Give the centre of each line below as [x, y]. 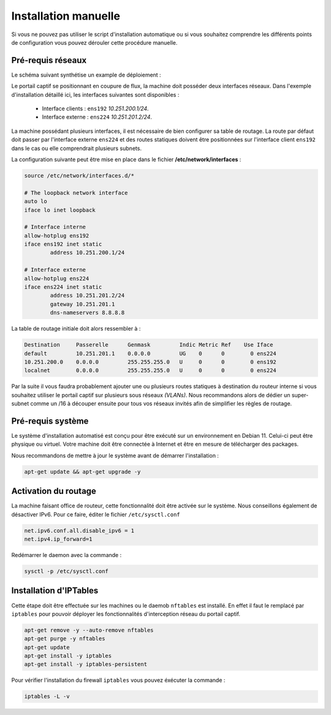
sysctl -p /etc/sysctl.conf [66, 571]
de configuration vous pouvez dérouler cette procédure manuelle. [94, 42]
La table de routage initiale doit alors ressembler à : [76, 329]
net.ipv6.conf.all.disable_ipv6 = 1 [79, 530]
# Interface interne [55, 227]
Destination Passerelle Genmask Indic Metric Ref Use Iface [149, 345]
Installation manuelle [66, 16]
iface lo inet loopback [60, 210]
